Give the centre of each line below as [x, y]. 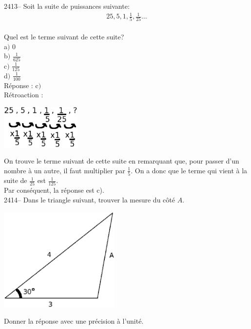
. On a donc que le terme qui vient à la [189, 170]
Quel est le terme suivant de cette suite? [64, 37]
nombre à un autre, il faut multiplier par [65, 170]
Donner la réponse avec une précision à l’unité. [74, 321]
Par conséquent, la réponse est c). [54, 190]
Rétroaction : [24, 95]
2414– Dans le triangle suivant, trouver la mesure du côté [89, 200]
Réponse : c [21, 85]
